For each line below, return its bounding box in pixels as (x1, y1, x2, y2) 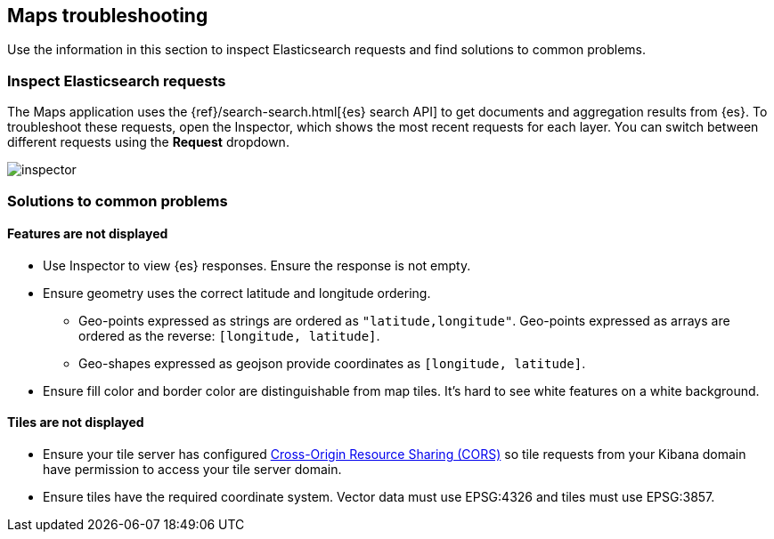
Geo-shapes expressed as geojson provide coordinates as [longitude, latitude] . (78, 355, 586, 371)
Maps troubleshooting (7, 4, 208, 27)
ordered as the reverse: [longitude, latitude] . (78, 327, 380, 343)
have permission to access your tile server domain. (43, 461, 342, 477)
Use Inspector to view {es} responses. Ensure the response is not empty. (43, 257, 471, 273)
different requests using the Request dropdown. (7, 134, 289, 150)
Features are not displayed (7, 226, 168, 242)
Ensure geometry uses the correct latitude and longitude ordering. (43, 285, 431, 301)
